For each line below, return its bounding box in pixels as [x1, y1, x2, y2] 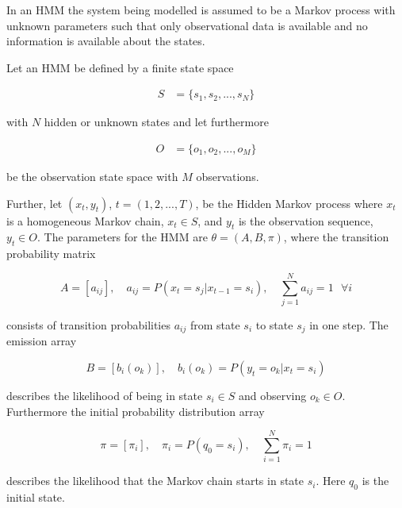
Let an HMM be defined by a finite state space [6, 59, 234, 75]
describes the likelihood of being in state [6, 387, 203, 403]
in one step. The [309, 316, 389, 333]
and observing [238, 387, 307, 403]
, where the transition [283, 229, 389, 245]
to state [255, 316, 293, 333]
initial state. [6, 489, 65, 506]
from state [190, 316, 240, 333]
